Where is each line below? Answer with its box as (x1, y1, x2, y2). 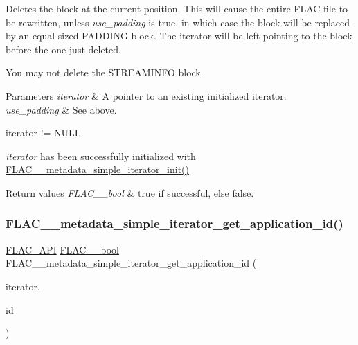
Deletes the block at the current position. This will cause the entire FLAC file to (6, 1, 348, 15)
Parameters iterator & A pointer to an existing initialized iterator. (6, 88, 287, 103)
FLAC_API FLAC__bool (6, 242, 119, 256)
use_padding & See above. (6, 102, 117, 116)
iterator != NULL (6, 125, 81, 140)
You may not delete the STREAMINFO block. (6, 65, 204, 80)
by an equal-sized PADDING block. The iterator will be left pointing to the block (6, 28, 352, 43)
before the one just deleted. (6, 42, 121, 56)
